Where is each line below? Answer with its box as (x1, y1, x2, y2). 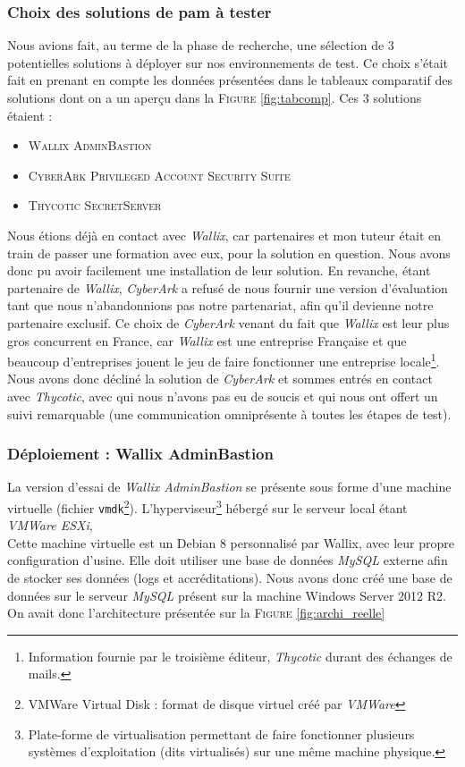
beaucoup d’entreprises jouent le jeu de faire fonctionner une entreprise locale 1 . (7, 350, 440, 370)
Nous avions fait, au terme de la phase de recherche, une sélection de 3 (7, 36, 394, 55)
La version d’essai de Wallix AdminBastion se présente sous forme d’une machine (7, 477, 452, 496)
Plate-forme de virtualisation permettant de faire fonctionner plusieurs (28, 724, 415, 743)
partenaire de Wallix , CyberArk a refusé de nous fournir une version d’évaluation (7, 278, 448, 297)
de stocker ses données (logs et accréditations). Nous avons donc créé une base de (7, 569, 452, 587)
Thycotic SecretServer (28, 196, 162, 215)
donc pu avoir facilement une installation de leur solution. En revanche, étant (7, 261, 431, 280)
